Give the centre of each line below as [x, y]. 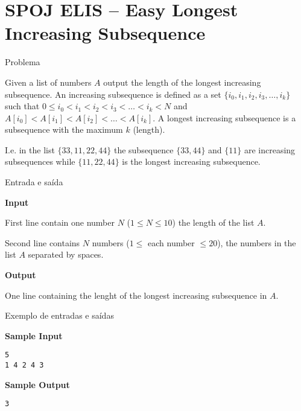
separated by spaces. [66, 254]
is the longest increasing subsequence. [191, 161]
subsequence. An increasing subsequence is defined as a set [113, 94]
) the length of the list [213, 222]
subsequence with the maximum [64, 129]
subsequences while [40, 161]
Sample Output [37, 384]
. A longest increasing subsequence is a [224, 117]
